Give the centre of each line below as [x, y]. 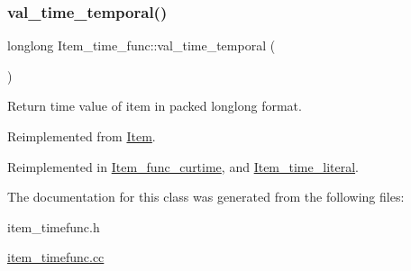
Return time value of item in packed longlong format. [155, 106]
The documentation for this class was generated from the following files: [206, 197]
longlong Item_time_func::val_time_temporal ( [142, 45]
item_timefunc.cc [56, 257]
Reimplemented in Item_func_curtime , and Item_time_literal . [183, 166]
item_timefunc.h [54, 226]
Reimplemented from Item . [82, 136]
